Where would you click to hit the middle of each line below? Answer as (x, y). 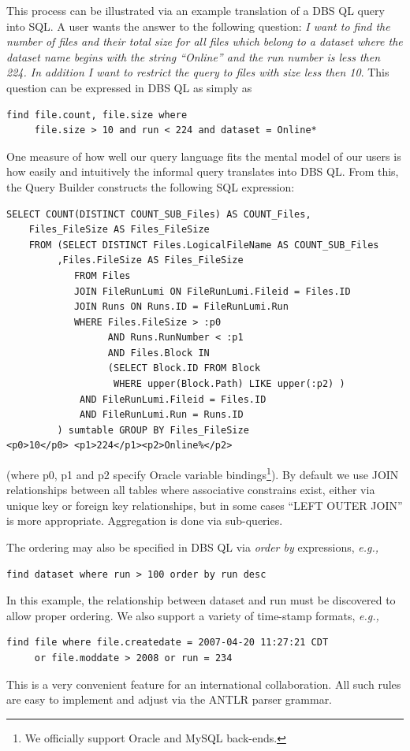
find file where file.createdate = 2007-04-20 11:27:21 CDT (168, 643)
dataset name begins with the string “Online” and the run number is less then (194, 56)
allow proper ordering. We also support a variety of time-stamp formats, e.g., (193, 615)
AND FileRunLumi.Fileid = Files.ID (173, 399)
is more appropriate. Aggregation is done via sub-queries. (145, 520)
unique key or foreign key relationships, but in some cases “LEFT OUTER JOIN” (205, 505)
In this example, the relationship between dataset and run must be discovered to (201, 600)
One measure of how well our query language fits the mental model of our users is (204, 156)
